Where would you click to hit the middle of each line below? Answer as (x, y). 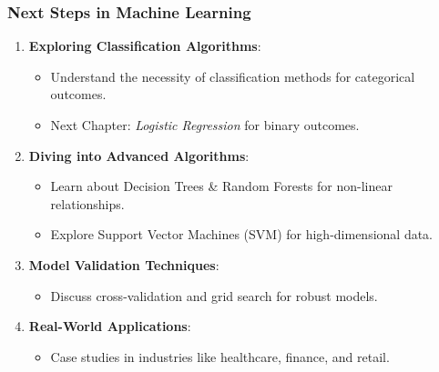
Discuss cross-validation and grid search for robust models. (214, 295)
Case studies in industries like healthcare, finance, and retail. (220, 356)
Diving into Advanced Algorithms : (139, 155)
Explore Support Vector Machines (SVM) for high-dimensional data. (242, 234)
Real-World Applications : (110, 326)
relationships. (87, 203)
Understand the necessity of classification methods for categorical (233, 76)
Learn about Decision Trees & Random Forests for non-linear (221, 186)
